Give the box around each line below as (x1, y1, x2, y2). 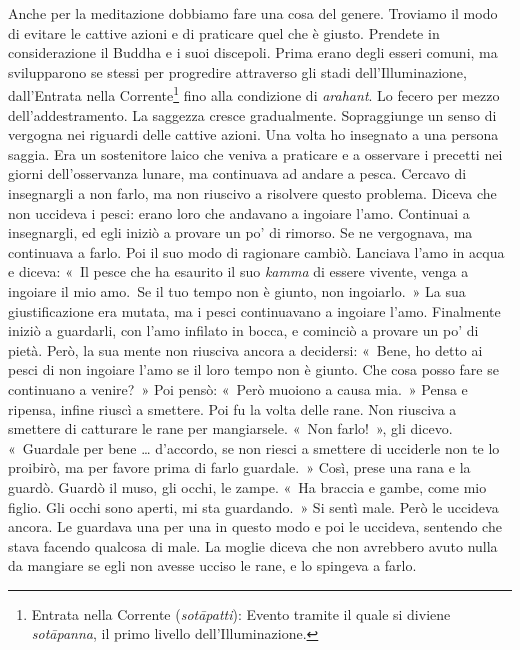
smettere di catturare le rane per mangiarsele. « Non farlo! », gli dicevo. (8, 418, 453, 439)
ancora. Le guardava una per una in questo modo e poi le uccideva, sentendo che (8, 516, 502, 537)
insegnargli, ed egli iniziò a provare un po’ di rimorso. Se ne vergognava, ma (8, 222, 473, 243)
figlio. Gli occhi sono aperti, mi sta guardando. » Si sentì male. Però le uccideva (8, 496, 499, 517)
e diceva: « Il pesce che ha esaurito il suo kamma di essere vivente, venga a (8, 261, 469, 282)
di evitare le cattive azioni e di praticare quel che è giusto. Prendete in (8, 22, 440, 43)
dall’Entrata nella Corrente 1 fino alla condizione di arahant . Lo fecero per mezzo (8, 82, 500, 106)
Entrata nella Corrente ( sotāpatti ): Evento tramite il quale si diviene (31, 603, 451, 624)
